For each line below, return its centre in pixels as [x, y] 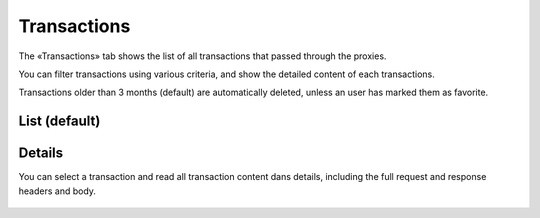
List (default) [59, 121]
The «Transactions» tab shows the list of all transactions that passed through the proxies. [202, 56]
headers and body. [57, 191]
